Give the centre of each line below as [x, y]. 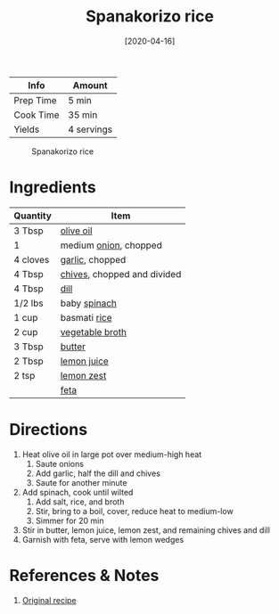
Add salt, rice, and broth [80, 502]
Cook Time [37, 115]
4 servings [90, 129]
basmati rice [86, 317]
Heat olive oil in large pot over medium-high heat [112, 454]
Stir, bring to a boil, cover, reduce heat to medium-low [134, 511]
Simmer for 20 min [70, 520]
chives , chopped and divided [121, 274]
